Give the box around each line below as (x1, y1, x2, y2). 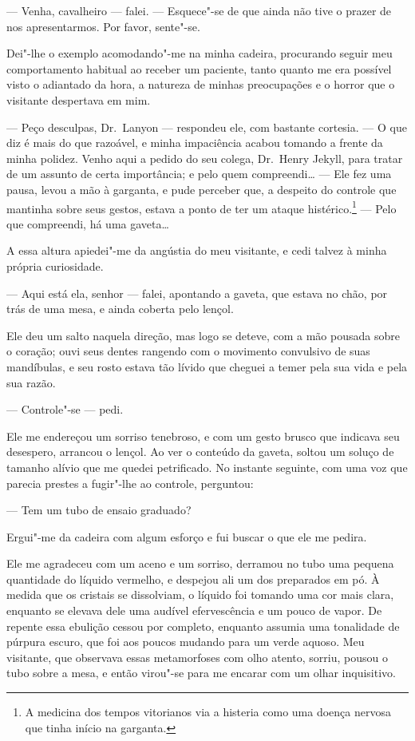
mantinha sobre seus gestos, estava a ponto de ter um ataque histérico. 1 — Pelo (6, 197, 397, 216)
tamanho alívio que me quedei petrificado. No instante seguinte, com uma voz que (6, 458, 408, 475)
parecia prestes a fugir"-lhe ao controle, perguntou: (6, 474, 254, 491)
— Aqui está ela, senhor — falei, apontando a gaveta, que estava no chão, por (6, 284, 388, 301)
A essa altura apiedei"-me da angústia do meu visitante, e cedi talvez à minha (6, 242, 387, 259)
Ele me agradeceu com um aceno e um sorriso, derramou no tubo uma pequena (6, 555, 394, 572)
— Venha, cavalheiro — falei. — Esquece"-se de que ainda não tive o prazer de (6, 2, 392, 18)
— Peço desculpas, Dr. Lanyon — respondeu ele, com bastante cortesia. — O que (6, 118, 407, 135)
